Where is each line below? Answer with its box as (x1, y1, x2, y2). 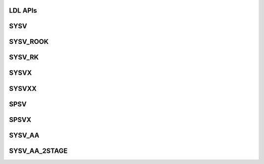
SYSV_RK (9, 53, 39, 61)
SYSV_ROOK (9, 38, 49, 46)
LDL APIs (9, 6, 37, 15)
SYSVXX (9, 84, 37, 93)
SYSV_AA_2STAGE (9, 146, 68, 155)
